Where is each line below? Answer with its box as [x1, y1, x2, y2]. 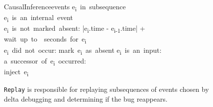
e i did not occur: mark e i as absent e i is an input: [4, 44, 162, 56]
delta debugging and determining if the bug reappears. [4, 93, 167, 104]
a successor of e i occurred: [4, 55, 86, 67]
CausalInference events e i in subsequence [4, 1, 126, 13]
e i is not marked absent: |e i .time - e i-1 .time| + [4, 23, 145, 35]
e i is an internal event [4, 12, 73, 23]
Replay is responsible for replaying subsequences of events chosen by [4, 84, 209, 94]
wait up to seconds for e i [4, 34, 87, 45]
